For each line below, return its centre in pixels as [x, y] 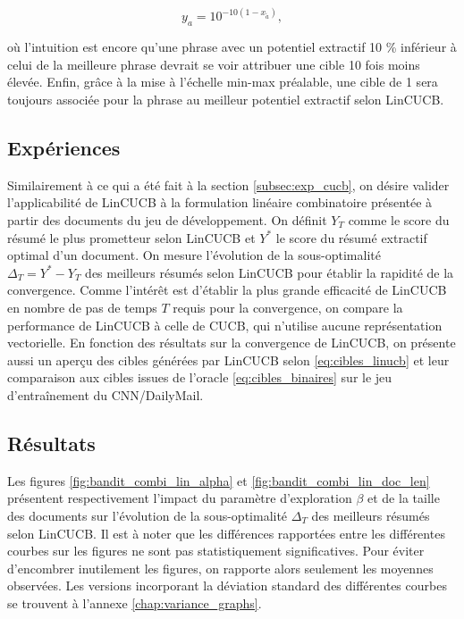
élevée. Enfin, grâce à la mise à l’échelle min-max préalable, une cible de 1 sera [223, 82]
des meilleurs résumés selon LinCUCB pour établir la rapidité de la [270, 272]
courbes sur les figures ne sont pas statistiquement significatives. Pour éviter [216, 551]
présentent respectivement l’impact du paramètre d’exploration [180, 498]
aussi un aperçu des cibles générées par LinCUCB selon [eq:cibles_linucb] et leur [228, 360]
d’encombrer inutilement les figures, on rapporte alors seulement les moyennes [220, 568]
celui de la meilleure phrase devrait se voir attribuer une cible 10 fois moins [214, 64]
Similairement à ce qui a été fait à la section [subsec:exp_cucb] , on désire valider [228, 184]
